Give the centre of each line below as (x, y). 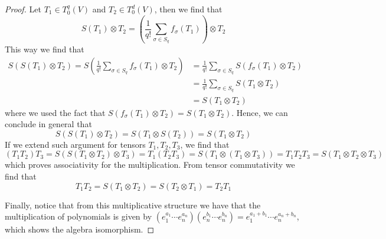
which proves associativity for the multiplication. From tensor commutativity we (150, 165)
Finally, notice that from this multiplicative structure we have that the (133, 205)
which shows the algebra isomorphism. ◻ (80, 229)
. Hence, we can (260, 112)
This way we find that (45, 49)
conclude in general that (48, 124)
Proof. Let (23, 9)
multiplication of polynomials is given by (78, 216)
